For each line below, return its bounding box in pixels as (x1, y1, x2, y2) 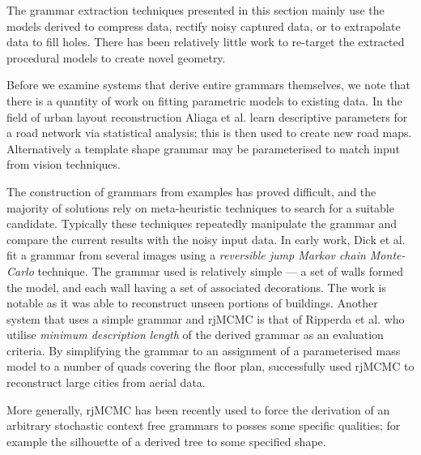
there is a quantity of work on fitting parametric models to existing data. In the (6, 92, 402, 109)
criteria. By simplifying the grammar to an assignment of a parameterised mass (6, 341, 401, 358)
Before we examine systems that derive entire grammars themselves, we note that (6, 76, 410, 93)
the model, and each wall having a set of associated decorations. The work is (6, 278, 387, 295)
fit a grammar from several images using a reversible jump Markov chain (6, 247, 366, 264)
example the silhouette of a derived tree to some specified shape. (6, 432, 326, 449)
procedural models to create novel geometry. (6, 49, 226, 66)
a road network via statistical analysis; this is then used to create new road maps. (6, 124, 412, 141)
